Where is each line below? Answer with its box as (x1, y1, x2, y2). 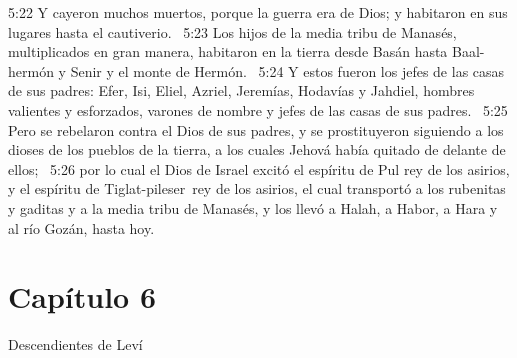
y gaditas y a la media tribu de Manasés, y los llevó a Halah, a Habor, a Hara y (8, 197, 498, 218)
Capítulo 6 (8, 276, 157, 317)
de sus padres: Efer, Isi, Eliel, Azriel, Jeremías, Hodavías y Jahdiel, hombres (8, 80, 475, 101)
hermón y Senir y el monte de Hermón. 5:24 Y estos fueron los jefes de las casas (8, 60, 505, 81)
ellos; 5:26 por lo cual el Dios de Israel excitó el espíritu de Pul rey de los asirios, (8, 158, 510, 179)
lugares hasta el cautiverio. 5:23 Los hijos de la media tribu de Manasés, (8, 21, 457, 42)
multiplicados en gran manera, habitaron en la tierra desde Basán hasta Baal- (8, 41, 485, 62)
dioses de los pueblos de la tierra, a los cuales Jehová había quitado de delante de (8, 139, 506, 160)
